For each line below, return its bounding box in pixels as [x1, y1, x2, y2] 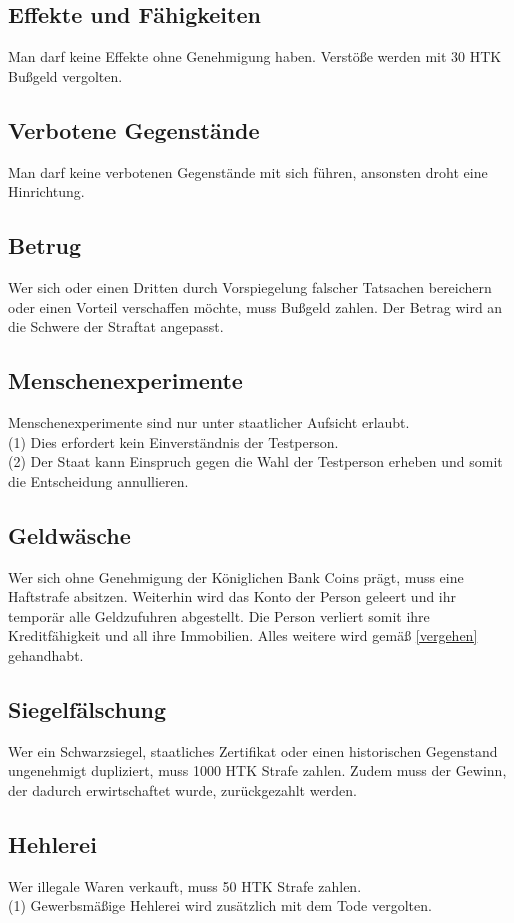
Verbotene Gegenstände [8, 114, 260, 145]
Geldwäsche [8, 519, 131, 550]
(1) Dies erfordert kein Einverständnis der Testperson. [8, 431, 339, 452]
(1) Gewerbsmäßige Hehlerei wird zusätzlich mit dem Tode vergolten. [8, 895, 432, 916]
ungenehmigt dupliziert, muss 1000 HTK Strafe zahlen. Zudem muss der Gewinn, [8, 760, 507, 781]
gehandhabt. [8, 644, 84, 665]
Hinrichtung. [8, 181, 85, 202]
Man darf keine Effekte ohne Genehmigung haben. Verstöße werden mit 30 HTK [8, 46, 502, 67]
